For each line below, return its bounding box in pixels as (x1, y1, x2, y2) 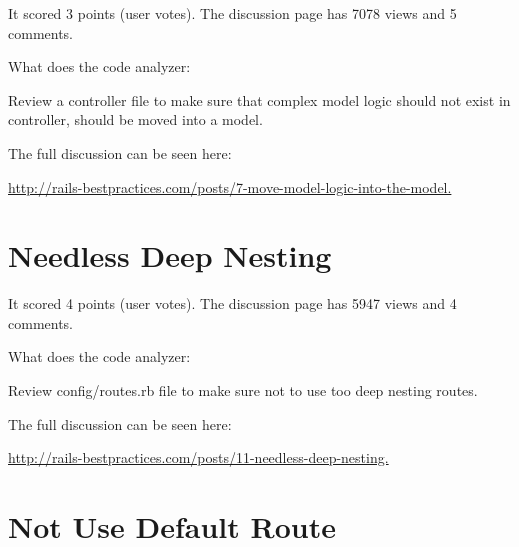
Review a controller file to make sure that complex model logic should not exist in (8, 89, 511, 110)
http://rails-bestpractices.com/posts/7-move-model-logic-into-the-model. (8, 176, 452, 197)
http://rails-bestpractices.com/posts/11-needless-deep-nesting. (8, 447, 389, 468)
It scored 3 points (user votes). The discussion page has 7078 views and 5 (8, 3, 457, 23)
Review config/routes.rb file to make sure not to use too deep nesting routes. (8, 380, 478, 401)
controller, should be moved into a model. (8, 109, 263, 130)
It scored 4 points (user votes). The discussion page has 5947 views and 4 (8, 293, 457, 314)
